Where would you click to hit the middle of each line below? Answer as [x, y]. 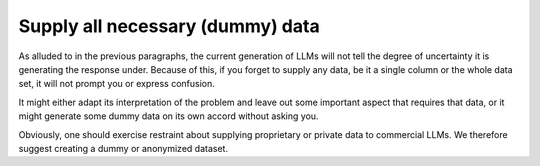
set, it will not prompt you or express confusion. [116, 84]
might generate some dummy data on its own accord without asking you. [168, 116]
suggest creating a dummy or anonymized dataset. [123, 148]
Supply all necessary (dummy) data [169, 26]
